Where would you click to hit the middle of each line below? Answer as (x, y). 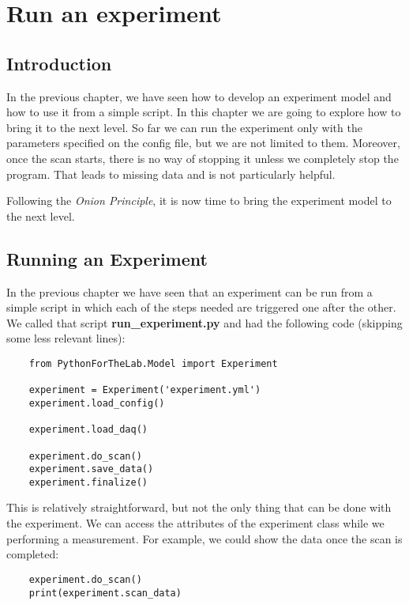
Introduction (59, 63)
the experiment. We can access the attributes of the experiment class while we (195, 523)
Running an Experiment (107, 258)
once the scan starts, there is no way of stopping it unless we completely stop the (203, 158)
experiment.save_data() (91, 469)
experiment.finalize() (88, 482)
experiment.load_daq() (88, 430)
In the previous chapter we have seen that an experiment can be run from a (189, 291)
